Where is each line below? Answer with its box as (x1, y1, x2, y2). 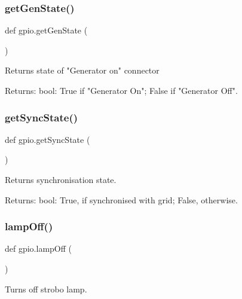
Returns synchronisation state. (5, 173, 117, 185)
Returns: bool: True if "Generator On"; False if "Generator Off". (5, 84, 238, 96)
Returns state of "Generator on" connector (5, 64, 160, 77)
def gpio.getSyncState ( (5, 133, 90, 145)
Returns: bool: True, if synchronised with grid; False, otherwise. (5, 193, 238, 206)
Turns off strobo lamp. (5, 282, 87, 295)
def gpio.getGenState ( (5, 24, 88, 36)
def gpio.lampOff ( (5, 242, 72, 255)
